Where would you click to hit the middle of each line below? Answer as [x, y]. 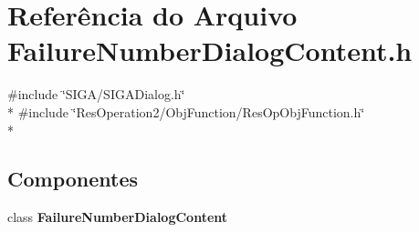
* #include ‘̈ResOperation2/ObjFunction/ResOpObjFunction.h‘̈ [186, 111]
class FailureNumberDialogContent [118, 217]
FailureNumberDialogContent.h [210, 50]
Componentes [73, 179]
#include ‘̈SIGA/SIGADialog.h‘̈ [96, 94]
